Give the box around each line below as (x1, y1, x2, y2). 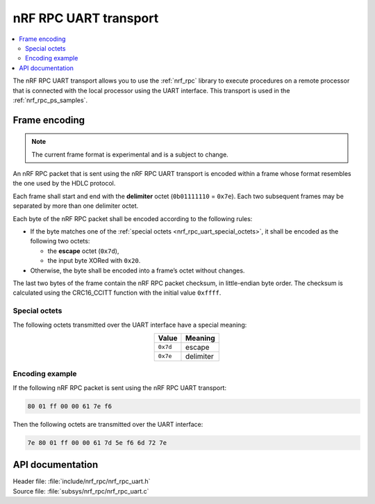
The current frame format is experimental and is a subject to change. (31, 150, 228, 158)
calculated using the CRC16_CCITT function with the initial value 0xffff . (12, 288, 222, 297)
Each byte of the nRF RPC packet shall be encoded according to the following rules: (12, 214, 253, 222)
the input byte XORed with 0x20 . (47, 257, 141, 265)
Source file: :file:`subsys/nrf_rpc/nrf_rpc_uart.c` (12, 487, 149, 495)
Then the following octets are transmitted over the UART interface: (12, 420, 203, 428)
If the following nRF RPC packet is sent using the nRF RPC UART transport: (12, 383, 227, 392)
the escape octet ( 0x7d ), (47, 247, 119, 255)
